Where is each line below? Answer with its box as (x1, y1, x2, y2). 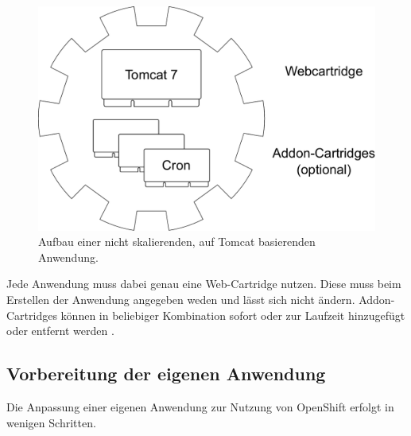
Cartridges (6, 306, 57, 323)
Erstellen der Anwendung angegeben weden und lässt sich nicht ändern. (6, 290, 355, 307)
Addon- (359, 290, 395, 307)
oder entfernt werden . (6, 322, 114, 339)
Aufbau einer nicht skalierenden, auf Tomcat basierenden (38, 233, 316, 250)
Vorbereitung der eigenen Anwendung (6, 361, 326, 386)
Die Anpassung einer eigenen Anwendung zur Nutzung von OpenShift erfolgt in (6, 398, 394, 415)
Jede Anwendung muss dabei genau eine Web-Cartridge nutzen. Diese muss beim (6, 275, 401, 292)
